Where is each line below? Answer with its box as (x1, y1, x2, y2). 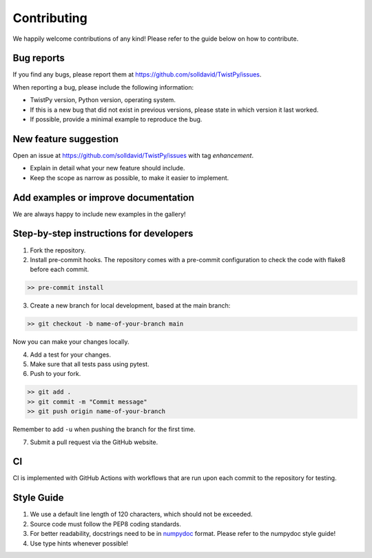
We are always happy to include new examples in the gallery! (12, 210, 186, 218)
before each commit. (30, 266, 90, 274)
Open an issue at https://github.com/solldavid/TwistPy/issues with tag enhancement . (12, 151, 254, 159)
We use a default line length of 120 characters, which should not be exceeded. (30, 510, 253, 519)
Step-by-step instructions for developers (12, 228, 194, 239)
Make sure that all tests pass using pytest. (30, 360, 149, 368)
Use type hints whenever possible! (30, 539, 129, 548)
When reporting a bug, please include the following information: (12, 83, 194, 91)
